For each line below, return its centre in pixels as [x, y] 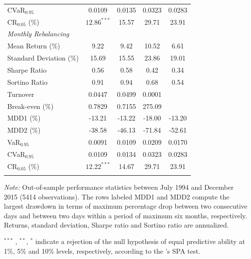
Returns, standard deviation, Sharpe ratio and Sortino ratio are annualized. [117, 225]
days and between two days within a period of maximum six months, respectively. [125, 215]
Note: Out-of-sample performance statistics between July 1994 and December [119, 187]
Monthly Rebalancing [38, 34]
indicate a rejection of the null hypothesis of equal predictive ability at [140, 241]
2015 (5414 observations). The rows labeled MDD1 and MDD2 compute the [117, 196]
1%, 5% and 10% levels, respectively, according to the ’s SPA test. [102, 251]
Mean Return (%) [34, 46]
